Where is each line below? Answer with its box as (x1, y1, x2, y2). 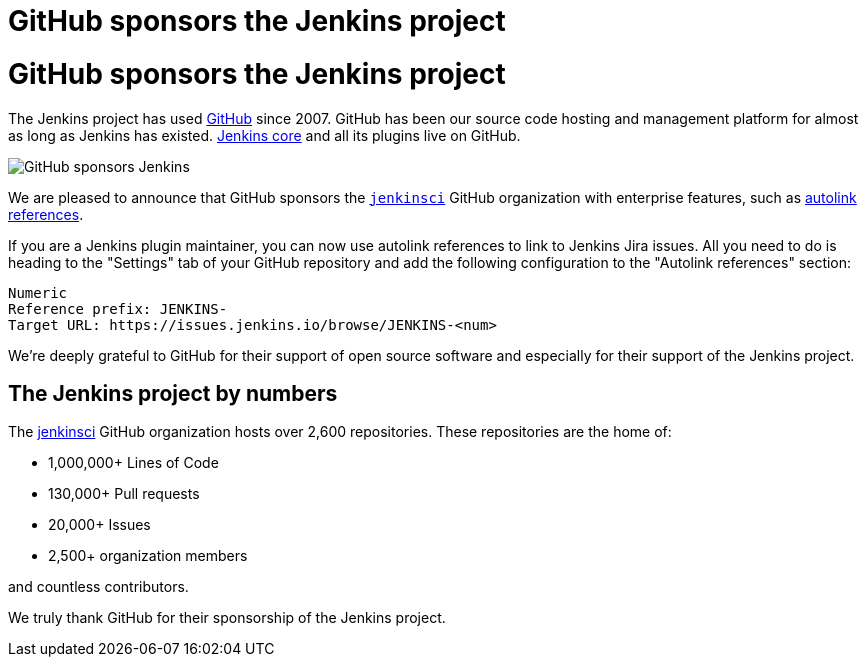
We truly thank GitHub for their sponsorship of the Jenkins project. (8, 609, 446, 627)
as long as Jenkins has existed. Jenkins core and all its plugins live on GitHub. (8, 126, 521, 144)
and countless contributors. (8, 578, 189, 596)
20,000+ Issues (48, 516, 151, 534)
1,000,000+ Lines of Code (48, 454, 219, 472)
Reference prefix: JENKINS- (8, 300, 228, 317)
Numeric (8, 284, 68, 301)
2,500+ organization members (48, 547, 248, 565)
